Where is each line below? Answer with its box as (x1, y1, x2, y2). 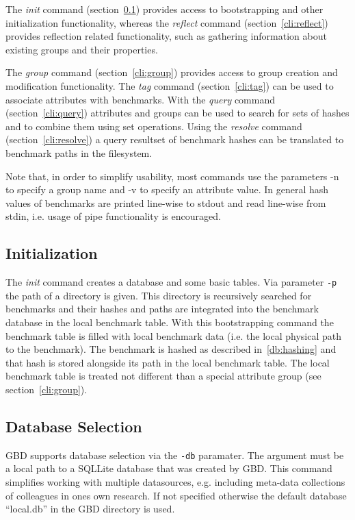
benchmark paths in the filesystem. (5, 145, 153, 160)
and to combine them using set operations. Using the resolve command (5, 119, 302, 133)
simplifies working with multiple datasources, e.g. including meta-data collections (5, 474, 345, 488)
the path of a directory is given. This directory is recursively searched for (5, 288, 312, 302)
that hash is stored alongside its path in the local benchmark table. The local (5, 355, 330, 369)
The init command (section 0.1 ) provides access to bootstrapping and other (5, 2, 324, 16)
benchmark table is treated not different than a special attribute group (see (5, 369, 321, 383)
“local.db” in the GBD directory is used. (5, 502, 175, 516)
